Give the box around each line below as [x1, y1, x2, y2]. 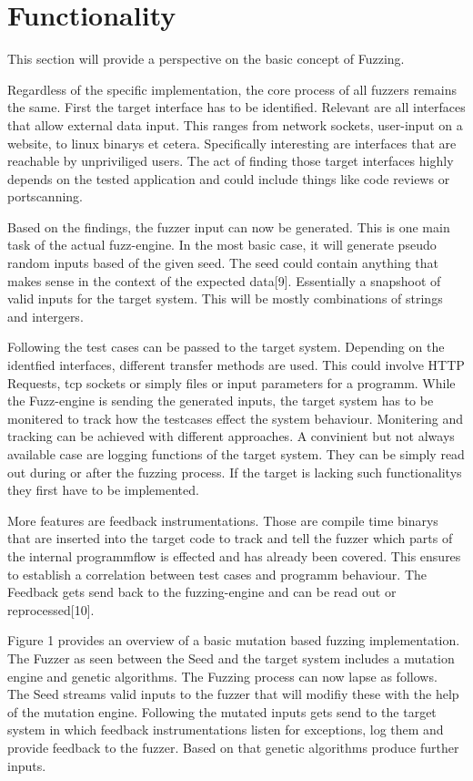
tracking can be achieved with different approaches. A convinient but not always [7, 426, 455, 446]
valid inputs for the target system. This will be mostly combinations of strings [7, 289, 443, 308]
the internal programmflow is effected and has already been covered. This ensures [7, 546, 461, 565]
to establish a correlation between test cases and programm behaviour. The [7, 564, 427, 583]
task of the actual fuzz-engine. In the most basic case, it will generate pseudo [7, 235, 437, 254]
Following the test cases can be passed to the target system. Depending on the [7, 337, 445, 356]
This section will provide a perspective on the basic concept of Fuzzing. [7, 49, 405, 68]
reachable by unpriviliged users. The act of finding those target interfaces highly [7, 151, 454, 170]
